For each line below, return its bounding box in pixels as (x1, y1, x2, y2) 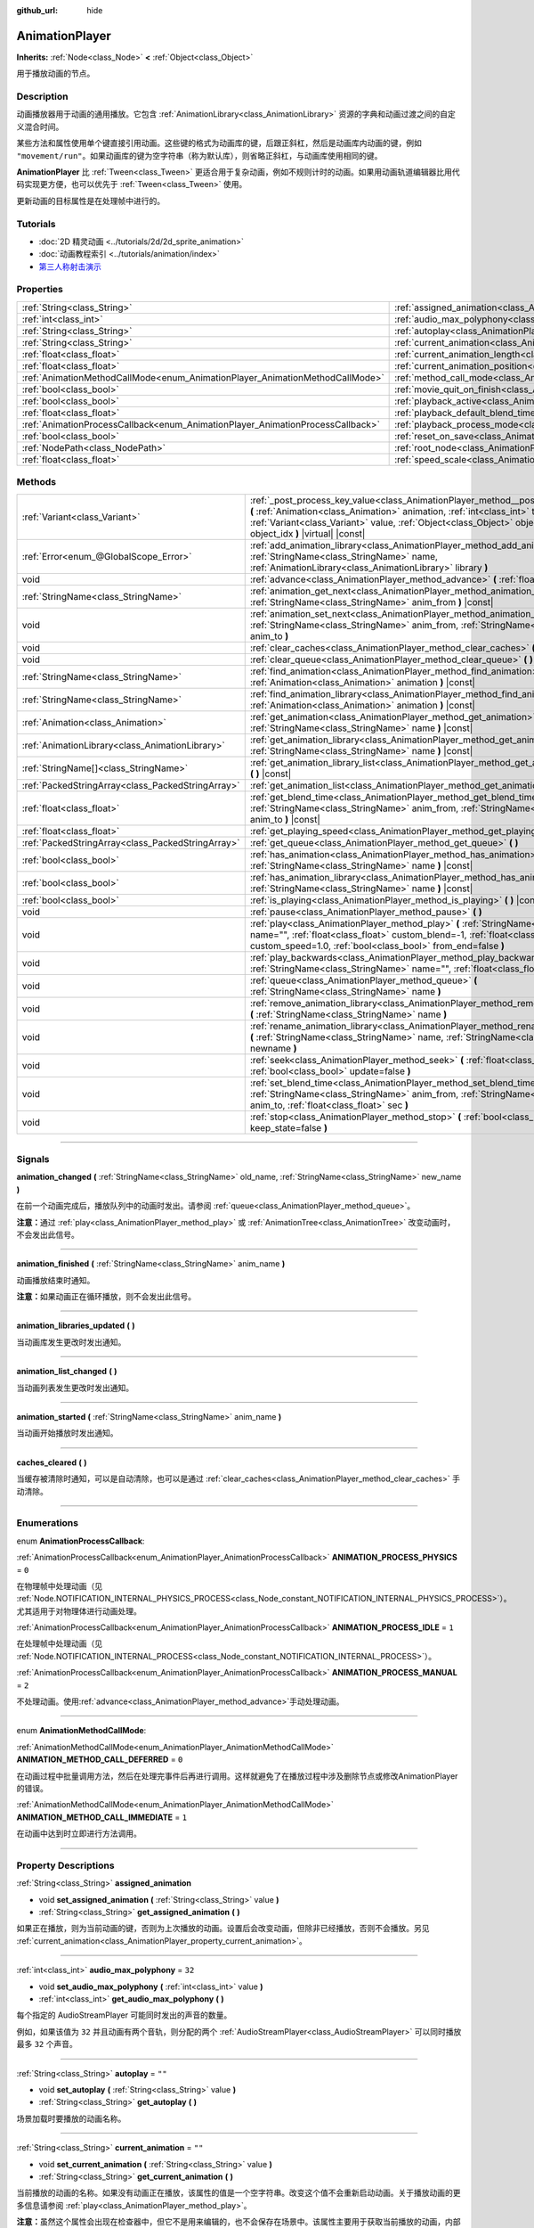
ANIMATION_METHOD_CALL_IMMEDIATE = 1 (16, 1812, 187, 1823)
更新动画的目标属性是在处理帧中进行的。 (16, 195, 165, 206)
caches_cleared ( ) (16, 1457, 87, 1468)
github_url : (16, 5, 58, 15)
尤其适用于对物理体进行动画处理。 (16, 1605, 142, 1617)
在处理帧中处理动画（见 (16, 1638, 102, 1649)
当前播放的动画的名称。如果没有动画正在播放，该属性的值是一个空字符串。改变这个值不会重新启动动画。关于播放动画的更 (16, 2188, 461, 2199)
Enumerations (16, 1517, 79, 1529)
